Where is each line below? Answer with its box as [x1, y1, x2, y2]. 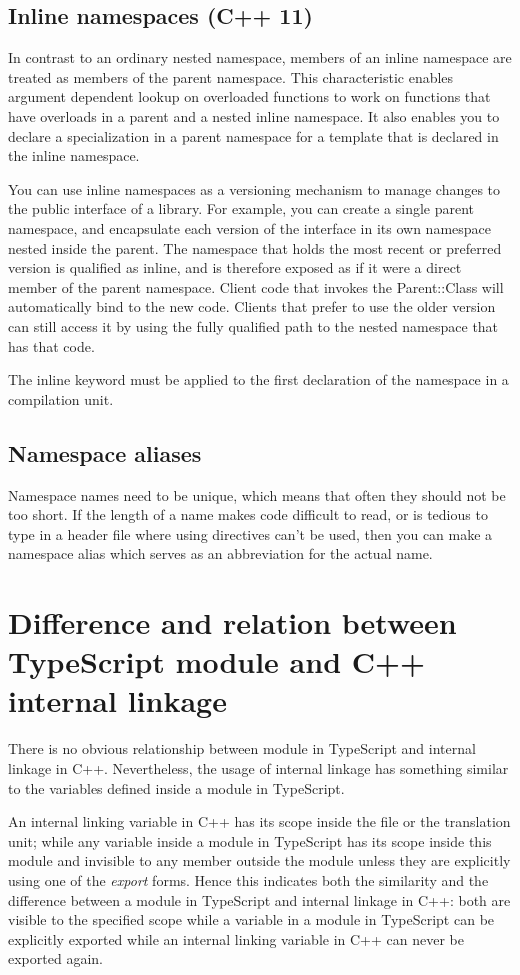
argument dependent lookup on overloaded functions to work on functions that [8, 86, 491, 107]
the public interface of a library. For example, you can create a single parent [8, 198, 475, 219]
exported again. [8, 948, 103, 969]
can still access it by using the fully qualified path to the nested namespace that [8, 315, 499, 336]
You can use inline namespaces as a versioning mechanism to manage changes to [8, 178, 501, 199]
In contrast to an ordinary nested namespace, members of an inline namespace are [8, 47, 512, 68]
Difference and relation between [8, 602, 457, 643]
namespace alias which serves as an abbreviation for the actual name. [8, 543, 433, 564]
